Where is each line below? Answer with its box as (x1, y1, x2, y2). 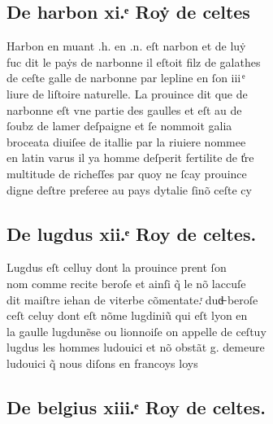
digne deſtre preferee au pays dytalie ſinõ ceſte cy (6, 181, 252, 198)
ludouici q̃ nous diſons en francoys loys (6, 354, 198, 371)
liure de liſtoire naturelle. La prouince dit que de (6, 85, 248, 102)
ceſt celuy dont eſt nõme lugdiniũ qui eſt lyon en (6, 307, 248, 324)
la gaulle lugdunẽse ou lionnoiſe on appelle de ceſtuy (6, 322, 266, 339)
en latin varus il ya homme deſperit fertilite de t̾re (6, 149, 254, 166)
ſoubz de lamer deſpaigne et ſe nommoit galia (6, 117, 232, 134)
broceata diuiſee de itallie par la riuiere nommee (6, 133, 246, 150)
